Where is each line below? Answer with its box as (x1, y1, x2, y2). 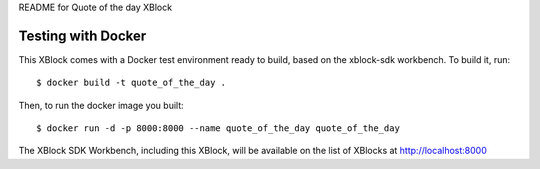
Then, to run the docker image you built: (18, 99, 184, 111)
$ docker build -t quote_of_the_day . (36, 77, 227, 89)
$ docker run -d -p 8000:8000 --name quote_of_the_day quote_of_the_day (36, 123, 400, 134)
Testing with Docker (18, 27, 147, 44)
